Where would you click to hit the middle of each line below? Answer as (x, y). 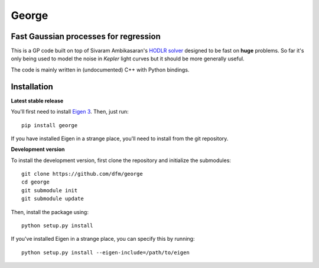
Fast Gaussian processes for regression (86, 36)
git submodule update (53, 199)
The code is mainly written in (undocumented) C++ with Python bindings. (100, 70)
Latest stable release (37, 101)
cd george (35, 182)
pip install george (50, 125)
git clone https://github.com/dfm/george (82, 174)
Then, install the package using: (50, 212)
